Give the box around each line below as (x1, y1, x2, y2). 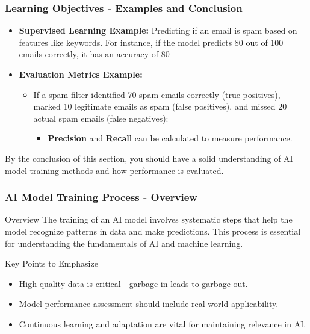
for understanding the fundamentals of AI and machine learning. (5, 237, 243, 249)
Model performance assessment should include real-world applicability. (19, 297, 279, 310)
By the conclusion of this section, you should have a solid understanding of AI (5, 152, 293, 164)
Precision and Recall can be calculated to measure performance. (48, 132, 293, 144)
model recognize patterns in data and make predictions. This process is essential (5, 224, 301, 237)
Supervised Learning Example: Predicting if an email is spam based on (19, 24, 297, 37)
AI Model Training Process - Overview (5, 190, 197, 205)
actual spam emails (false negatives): (33, 111, 169, 124)
